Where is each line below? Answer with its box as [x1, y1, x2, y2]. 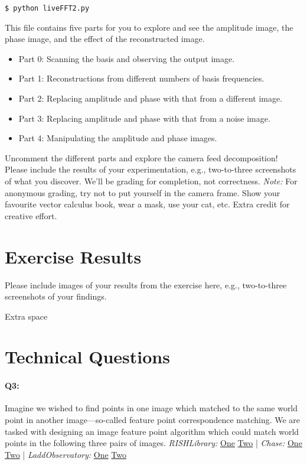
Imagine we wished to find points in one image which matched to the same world [5, 402, 298, 414]
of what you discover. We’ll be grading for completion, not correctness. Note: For [5, 175, 298, 187]
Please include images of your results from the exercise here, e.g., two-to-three [5, 278, 287, 291]
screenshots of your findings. [5, 290, 107, 303]
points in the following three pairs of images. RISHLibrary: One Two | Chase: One [5, 437, 302, 449]
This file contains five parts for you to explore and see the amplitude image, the [5, 21, 293, 33]
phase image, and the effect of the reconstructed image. [5, 32, 205, 45]
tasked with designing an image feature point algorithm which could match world [5, 425, 299, 437]
